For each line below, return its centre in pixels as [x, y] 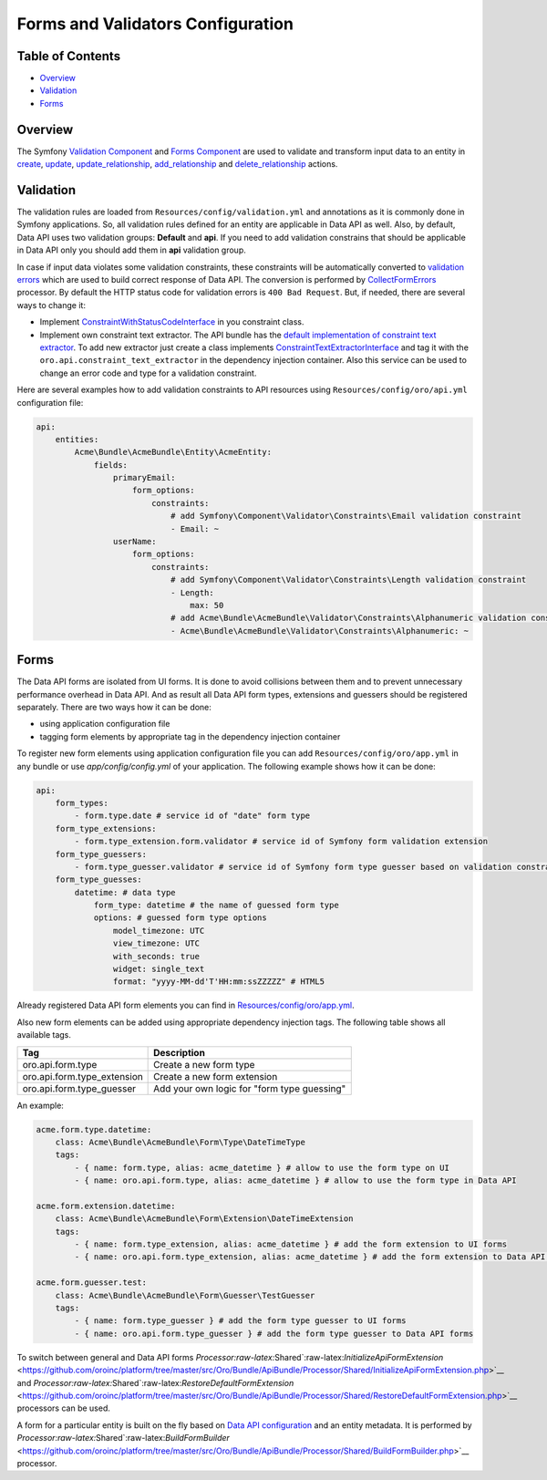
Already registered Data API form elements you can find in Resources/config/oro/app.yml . [186, 1005]
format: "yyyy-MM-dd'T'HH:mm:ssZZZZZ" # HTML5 [219, 982]
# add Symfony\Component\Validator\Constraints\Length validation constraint [348, 580]
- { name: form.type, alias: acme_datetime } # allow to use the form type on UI [262, 1168]
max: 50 [207, 605]
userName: [134, 542]
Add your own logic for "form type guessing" [250, 1088]
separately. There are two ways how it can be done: [114, 708]
